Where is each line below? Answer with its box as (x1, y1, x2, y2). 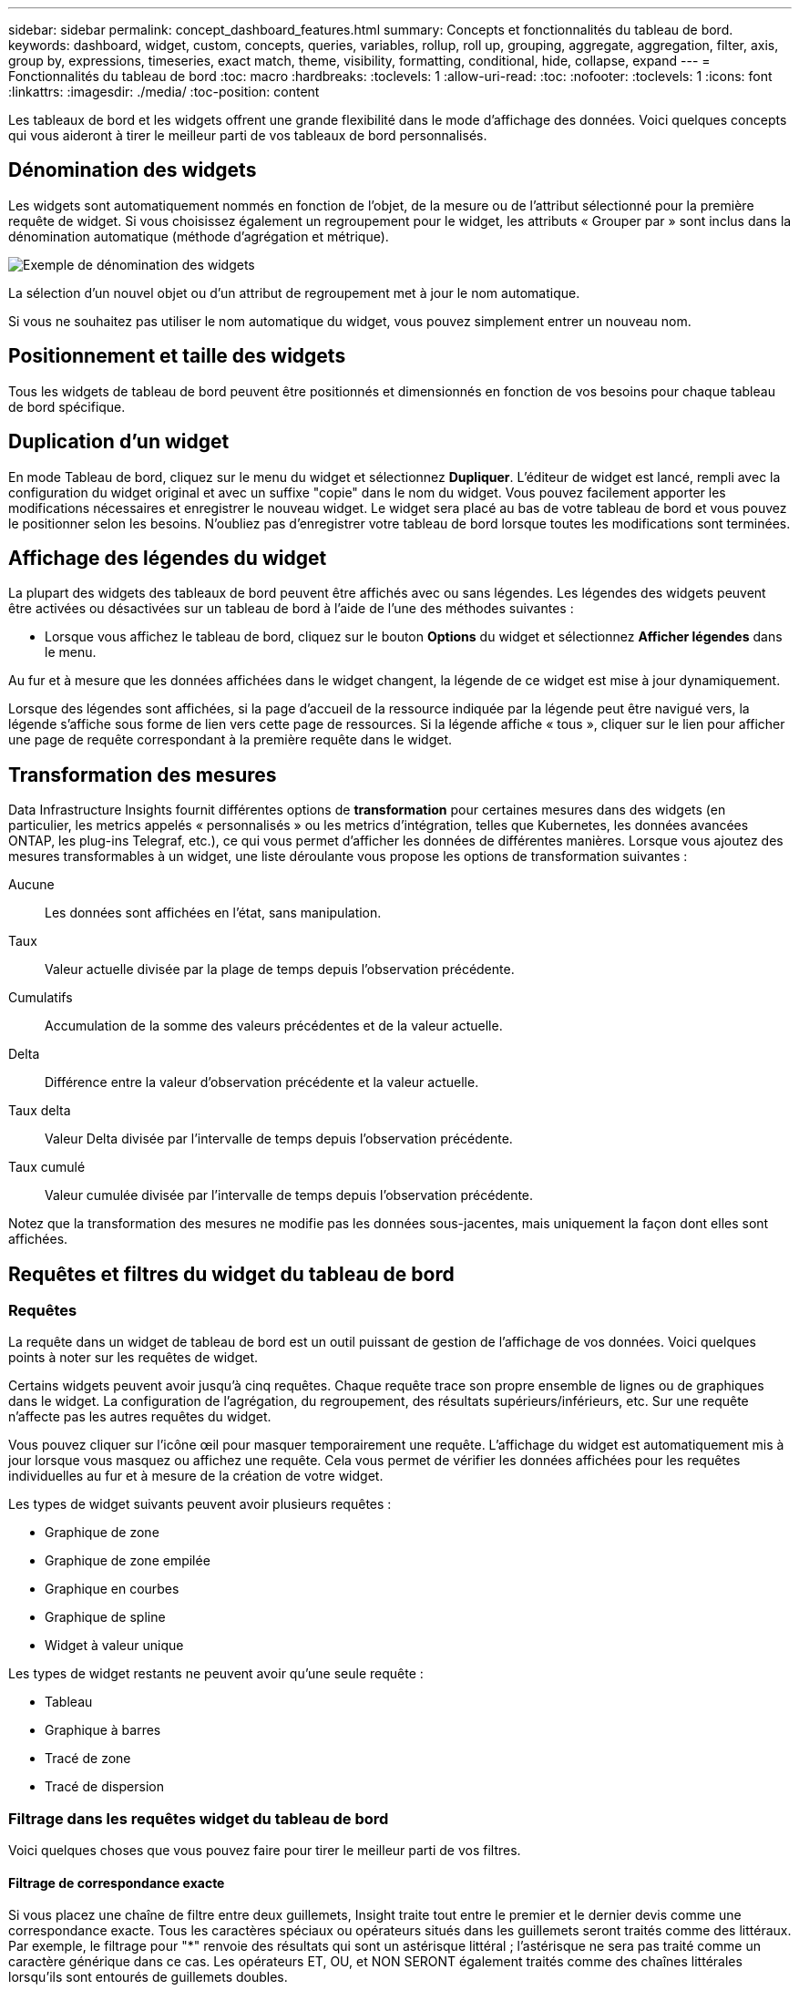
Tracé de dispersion (45, 1779, 164, 1795)
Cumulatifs (8, 990, 73, 1006)
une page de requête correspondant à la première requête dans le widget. (8, 732, 453, 748)
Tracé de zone (45, 1750, 131, 1767)
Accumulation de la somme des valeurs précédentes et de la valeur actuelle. (45, 1018, 503, 1034)
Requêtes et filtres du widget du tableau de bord (8, 1262, 455, 1286)
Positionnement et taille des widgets (8, 344, 346, 368)
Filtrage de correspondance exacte (8, 1874, 225, 1891)
